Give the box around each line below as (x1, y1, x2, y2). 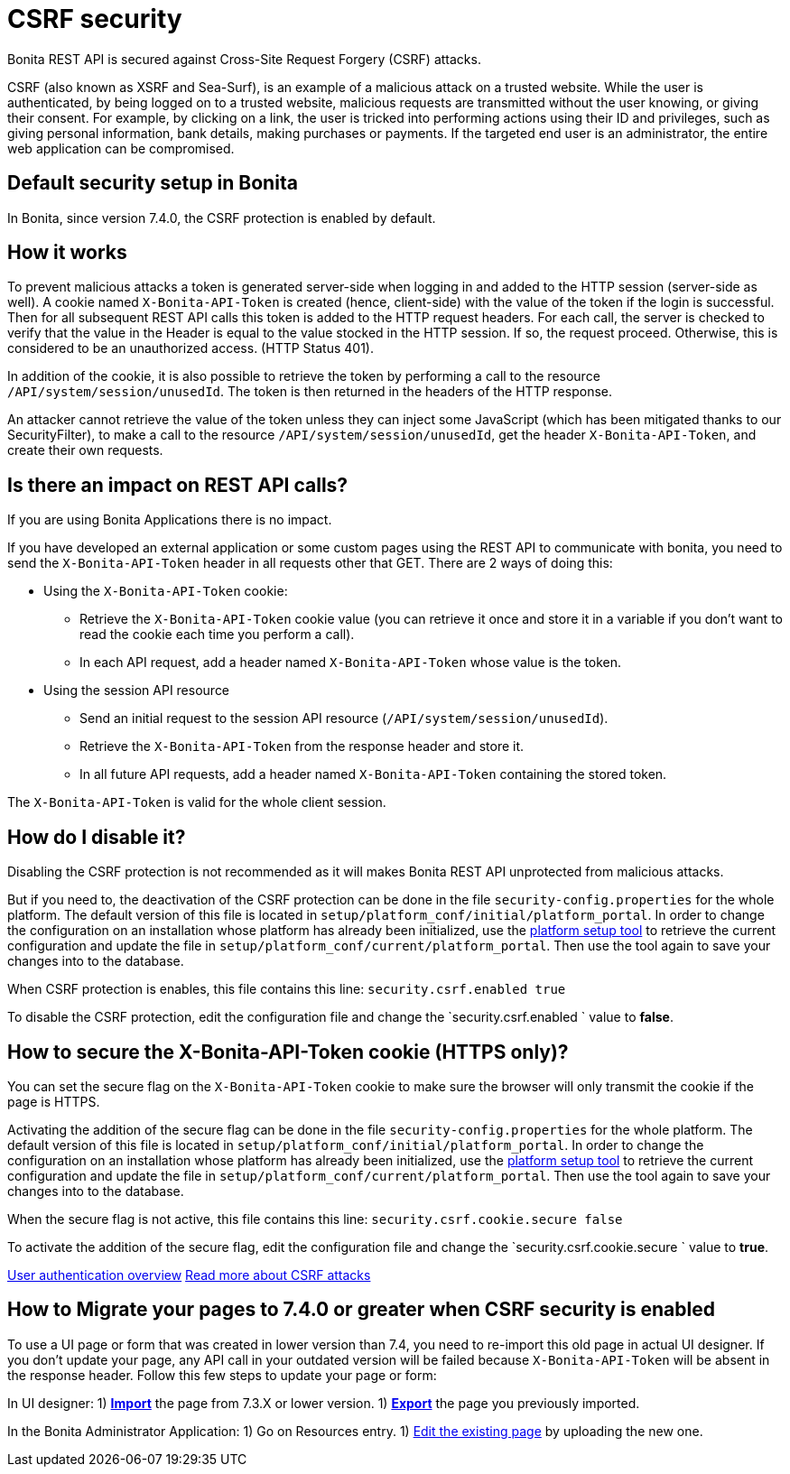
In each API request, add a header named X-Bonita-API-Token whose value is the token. (79, 654, 622, 671)
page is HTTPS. (7, 1093, 100, 1109)
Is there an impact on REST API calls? (7, 473, 349, 496)
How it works (7, 241, 127, 264)
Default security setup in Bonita (7, 172, 298, 195)
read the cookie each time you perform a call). (79, 626, 355, 643)
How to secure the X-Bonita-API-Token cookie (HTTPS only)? (7, 1040, 569, 1063)
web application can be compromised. (7, 140, 235, 156)
